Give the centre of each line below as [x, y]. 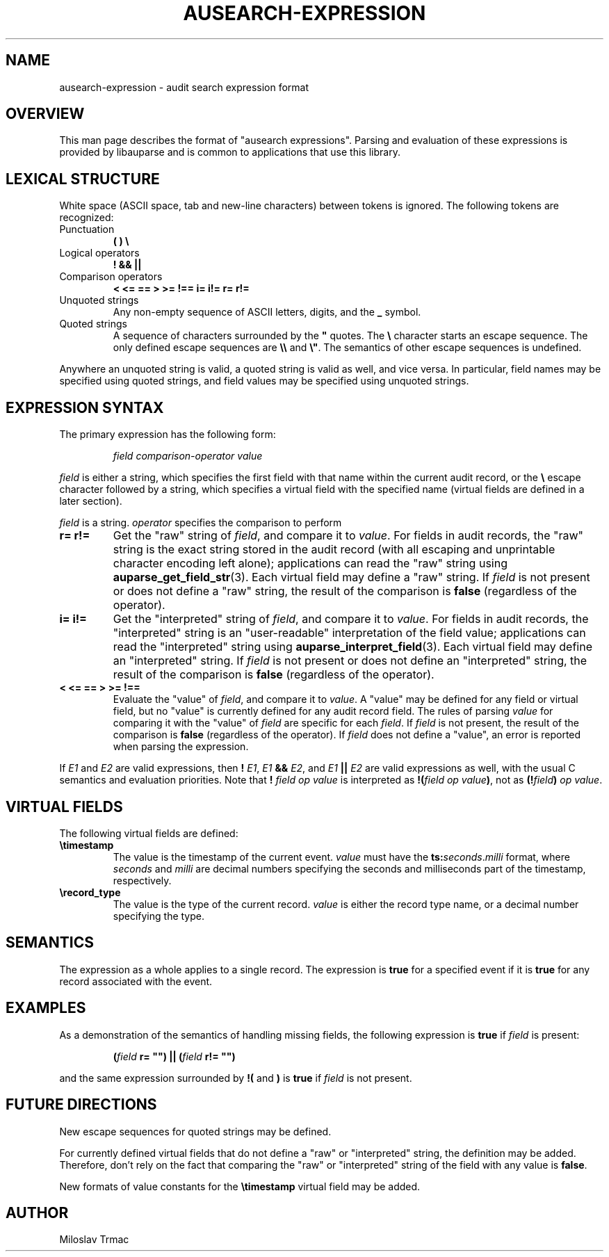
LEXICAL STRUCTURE [83, 179]
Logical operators [99, 253]
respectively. [142, 880]
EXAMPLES [46, 1008]
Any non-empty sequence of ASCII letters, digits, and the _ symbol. [267, 312]
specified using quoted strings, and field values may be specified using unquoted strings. [264, 381]
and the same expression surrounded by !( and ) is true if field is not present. [236, 1078]
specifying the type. [159, 916]
